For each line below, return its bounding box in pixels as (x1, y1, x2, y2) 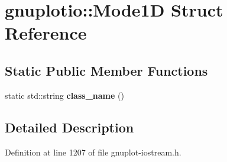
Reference (5, 21, 87, 45)
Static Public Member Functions (5, 61, 208, 79)
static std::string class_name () (5, 89, 124, 101)
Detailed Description (5, 118, 134, 136)
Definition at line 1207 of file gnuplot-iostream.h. (5, 145, 181, 158)
